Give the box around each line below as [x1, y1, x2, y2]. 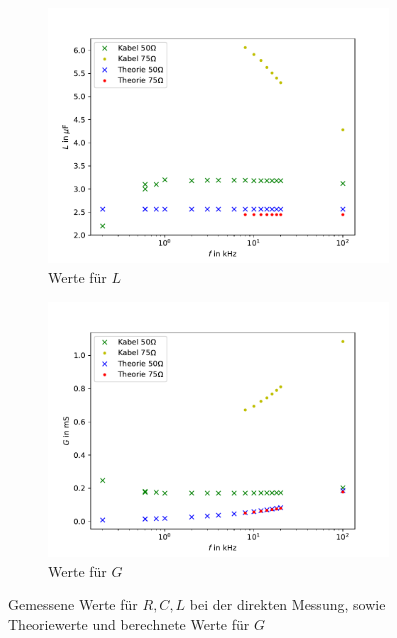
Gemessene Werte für [8, 594, 138, 615]
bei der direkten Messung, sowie [189, 594, 386, 615]
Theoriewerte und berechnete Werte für [8, 613, 250, 634]
